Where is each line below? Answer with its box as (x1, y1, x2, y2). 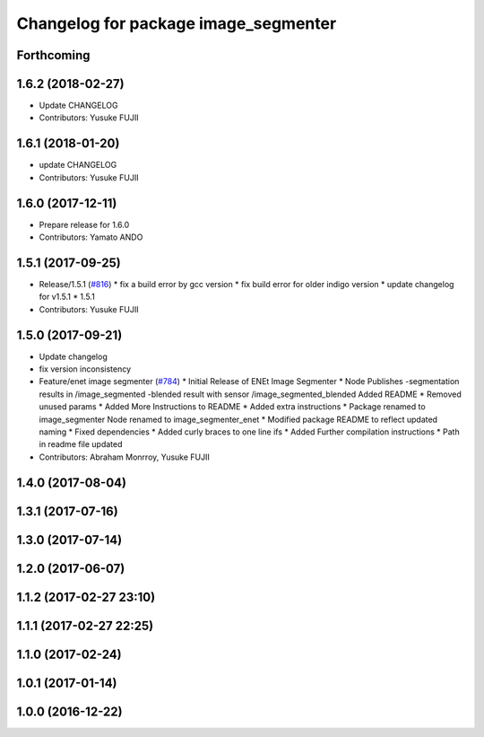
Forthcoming (16, 48, 91, 63)
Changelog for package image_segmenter (16, 13, 337, 33)
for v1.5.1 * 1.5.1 (39, 292, 96, 303)
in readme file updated (39, 439, 123, 450)
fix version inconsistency (39, 364, 132, 374)
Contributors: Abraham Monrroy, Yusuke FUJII (39, 452, 211, 462)
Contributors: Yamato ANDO (39, 232, 143, 242)
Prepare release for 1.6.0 (39, 219, 130, 230)
